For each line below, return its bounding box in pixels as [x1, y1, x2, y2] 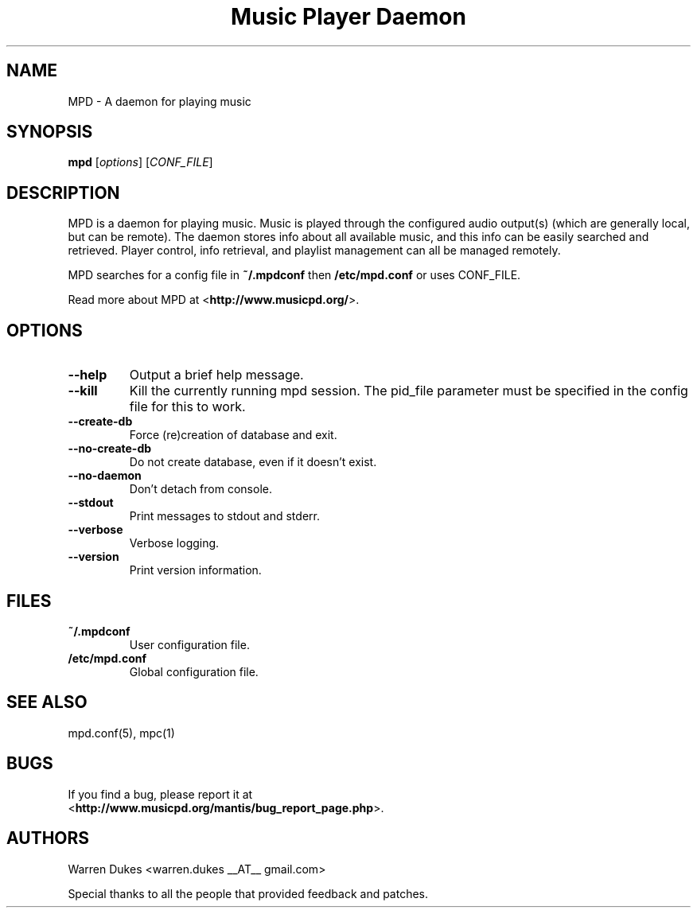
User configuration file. [129, 637, 250, 651]
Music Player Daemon [231, 3, 466, 30]
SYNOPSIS [6, 122, 93, 142]
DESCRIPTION [6, 182, 120, 203]
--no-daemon [68, 469, 142, 483]
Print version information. [129, 563, 262, 578]
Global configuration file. [129, 664, 259, 679]
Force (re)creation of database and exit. [129, 428, 337, 442]
